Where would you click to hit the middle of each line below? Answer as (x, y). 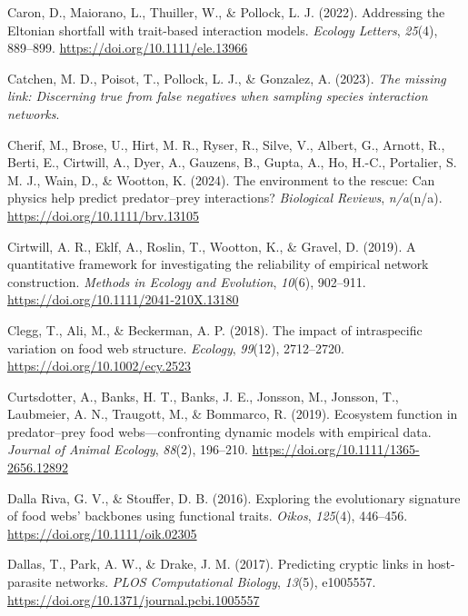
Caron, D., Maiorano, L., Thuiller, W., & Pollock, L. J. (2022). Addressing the (226, 12)
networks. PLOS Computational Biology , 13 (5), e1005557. (216, 582)
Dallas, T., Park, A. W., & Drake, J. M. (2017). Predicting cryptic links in (215, 564)
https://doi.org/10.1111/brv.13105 (103, 215)
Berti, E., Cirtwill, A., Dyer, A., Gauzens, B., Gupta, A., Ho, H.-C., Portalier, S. (232, 162)
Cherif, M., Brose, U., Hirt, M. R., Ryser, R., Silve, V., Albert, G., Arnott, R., (226, 144)
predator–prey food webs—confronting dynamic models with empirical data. (219, 431)
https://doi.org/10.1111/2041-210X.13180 (123, 299)
